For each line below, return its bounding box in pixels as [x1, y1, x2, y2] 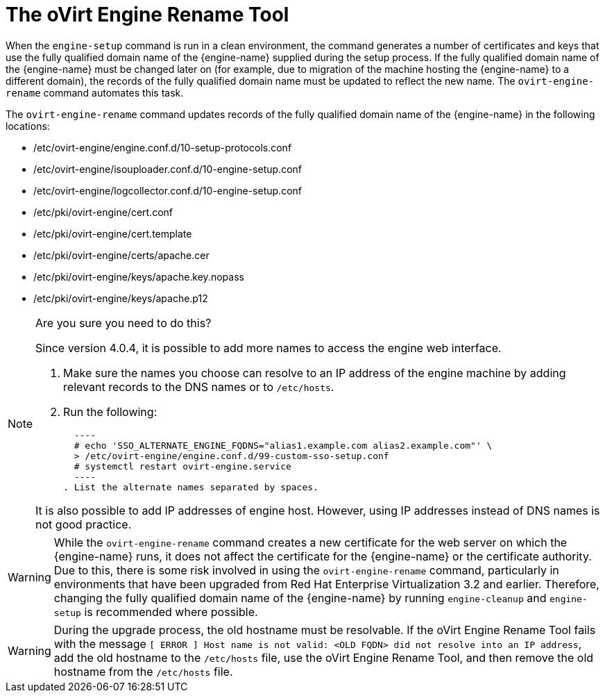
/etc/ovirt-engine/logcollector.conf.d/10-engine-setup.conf [33, 184, 302, 197]
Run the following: [63, 404, 157, 419]
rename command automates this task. [6, 86, 184, 99]
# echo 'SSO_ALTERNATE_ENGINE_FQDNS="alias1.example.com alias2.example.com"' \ [74, 440, 493, 451]
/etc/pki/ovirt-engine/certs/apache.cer [33, 249, 210, 261]
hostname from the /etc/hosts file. [53, 664, 233, 679]
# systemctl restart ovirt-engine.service [74, 460, 291, 472]
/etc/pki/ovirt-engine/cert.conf [33, 206, 173, 218]
